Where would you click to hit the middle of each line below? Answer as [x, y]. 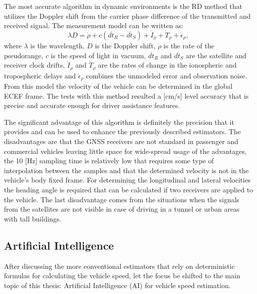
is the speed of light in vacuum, [98, 55]
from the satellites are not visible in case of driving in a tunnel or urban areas [122, 209]
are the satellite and [216, 55]
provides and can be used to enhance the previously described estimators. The [122, 131]
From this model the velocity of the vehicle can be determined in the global [118, 86]
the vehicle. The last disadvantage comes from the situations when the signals [122, 199]
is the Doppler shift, [125, 45]
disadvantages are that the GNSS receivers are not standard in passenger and [121, 141]
